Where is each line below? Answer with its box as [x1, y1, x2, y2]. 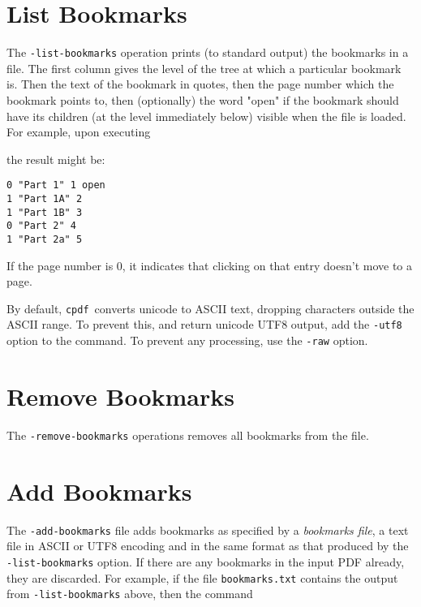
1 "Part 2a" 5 [6, 233, 83, 245]
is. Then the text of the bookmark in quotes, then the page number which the [6, 75, 394, 93]
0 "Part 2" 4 [6, 220, 76, 232]
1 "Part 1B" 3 [6, 206, 83, 218]
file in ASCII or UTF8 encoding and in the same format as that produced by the [6, 537, 409, 554]
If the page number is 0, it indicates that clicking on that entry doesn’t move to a [6, 256, 413, 273]
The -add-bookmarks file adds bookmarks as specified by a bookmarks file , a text [6, 521, 409, 538]
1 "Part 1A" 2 [6, 193, 83, 204]
